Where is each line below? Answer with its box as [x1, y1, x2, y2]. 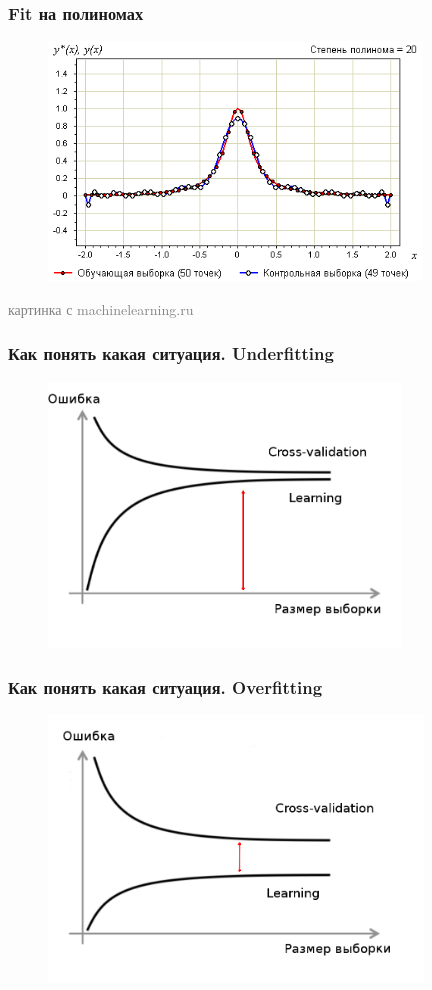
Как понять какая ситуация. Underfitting [8, 341, 334, 366]
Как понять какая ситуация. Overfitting [8, 674, 323, 699]
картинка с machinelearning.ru [8, 298, 194, 319]
